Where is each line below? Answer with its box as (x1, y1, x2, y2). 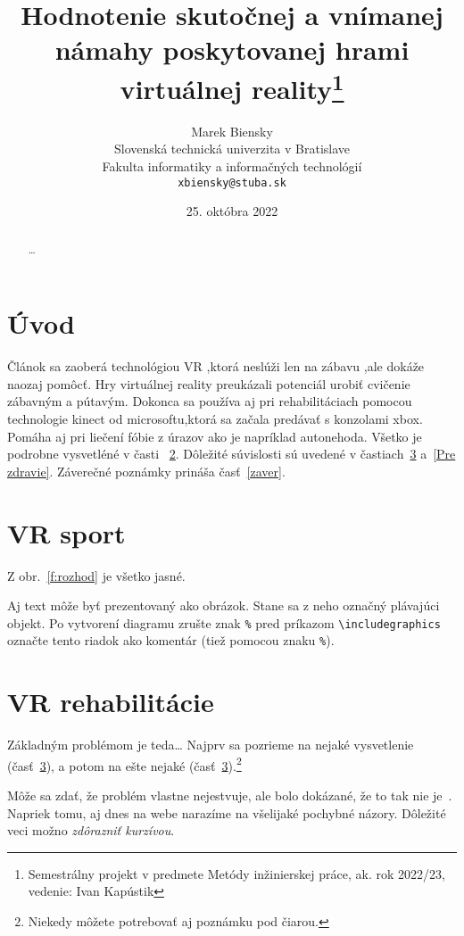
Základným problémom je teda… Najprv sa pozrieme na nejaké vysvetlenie (7, 735, 414, 754)
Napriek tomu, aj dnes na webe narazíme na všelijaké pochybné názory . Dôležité (7, 803, 446, 822)
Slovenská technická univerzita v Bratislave (113, 139, 351, 158)
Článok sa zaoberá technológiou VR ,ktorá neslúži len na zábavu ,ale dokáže (7, 357, 425, 376)
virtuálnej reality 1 (120, 66, 344, 106)
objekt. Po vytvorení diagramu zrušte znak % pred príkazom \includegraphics (7, 613, 441, 632)
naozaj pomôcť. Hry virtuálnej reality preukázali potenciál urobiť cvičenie (7, 374, 410, 393)
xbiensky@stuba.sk (178, 176, 286, 189)
